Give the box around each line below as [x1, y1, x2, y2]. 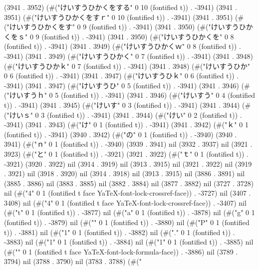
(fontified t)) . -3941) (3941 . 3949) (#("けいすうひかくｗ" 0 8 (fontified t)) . [4, 41, 241, 51]
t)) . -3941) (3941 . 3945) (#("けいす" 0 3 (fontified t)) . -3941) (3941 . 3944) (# [4, 99, 251, 110]
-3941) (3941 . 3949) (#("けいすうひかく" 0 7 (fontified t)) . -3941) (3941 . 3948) [4, 50, 253, 61]
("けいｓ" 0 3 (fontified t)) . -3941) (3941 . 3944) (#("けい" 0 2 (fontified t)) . [4, 109, 242, 120]
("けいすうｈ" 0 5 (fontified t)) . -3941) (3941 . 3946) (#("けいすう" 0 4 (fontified [4, 90, 256, 100]
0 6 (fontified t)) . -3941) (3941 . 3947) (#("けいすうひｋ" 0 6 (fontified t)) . [4, 70, 239, 81]
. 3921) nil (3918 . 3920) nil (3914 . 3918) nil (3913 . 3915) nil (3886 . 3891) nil [4, 168, 245, 179]
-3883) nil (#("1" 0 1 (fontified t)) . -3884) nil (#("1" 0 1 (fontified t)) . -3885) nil [4, 237, 254, 247]
